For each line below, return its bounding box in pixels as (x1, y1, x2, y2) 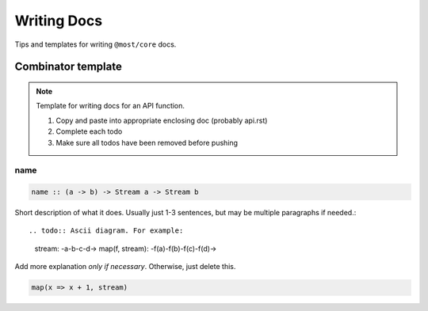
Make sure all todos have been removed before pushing (55, 138, 238, 147)
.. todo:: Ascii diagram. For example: (29, 226, 184, 235)
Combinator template (14, 60, 122, 74)
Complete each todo (55, 127, 123, 136)
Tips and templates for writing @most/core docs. (14, 40, 177, 49)
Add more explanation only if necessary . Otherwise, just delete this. (14, 262, 236, 271)
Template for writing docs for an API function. (36, 101, 185, 111)
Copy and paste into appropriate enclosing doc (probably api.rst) (55, 116, 268, 125)
